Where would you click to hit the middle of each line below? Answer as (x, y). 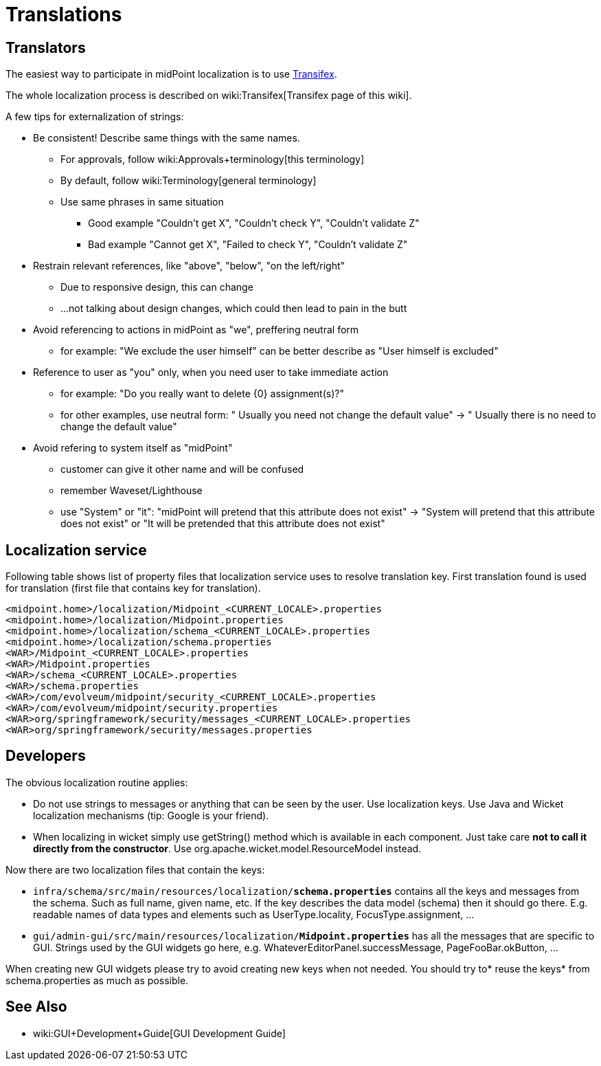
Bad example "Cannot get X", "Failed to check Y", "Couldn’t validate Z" (248, 245)
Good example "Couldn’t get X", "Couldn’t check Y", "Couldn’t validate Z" (254, 223)
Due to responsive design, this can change (157, 287)
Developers (46, 756)
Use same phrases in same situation (142, 202)
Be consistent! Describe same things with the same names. (167, 138)
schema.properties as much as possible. (97, 980)
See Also (36, 1007)
